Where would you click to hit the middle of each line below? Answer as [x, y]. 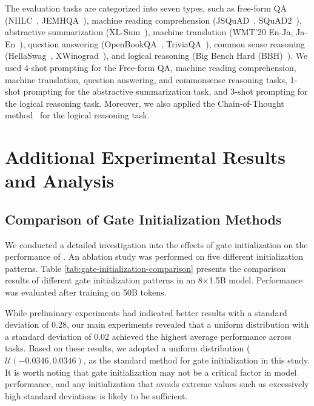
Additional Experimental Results [145, 157]
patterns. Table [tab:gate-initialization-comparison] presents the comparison [145, 268]
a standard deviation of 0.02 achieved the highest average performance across [148, 336]
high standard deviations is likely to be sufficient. [96, 395]
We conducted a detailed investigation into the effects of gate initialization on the [156, 244]
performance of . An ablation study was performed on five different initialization [154, 256]
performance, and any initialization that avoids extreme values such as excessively [157, 384]
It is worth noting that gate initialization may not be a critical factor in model [151, 372]
